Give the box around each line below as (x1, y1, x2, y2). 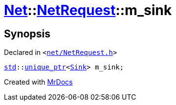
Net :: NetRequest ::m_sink (4, 2, 172, 18)
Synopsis (4, 27, 50, 40)
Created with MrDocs (4, 78, 73, 87)
